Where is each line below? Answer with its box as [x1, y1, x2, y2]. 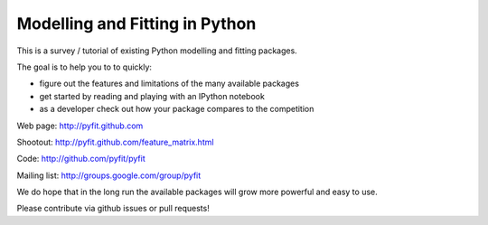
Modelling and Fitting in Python [16, 14, 257, 33]
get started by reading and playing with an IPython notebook [39, 90, 266, 101]
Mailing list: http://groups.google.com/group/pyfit [16, 170, 202, 181]
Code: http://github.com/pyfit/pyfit [16, 154, 145, 164]
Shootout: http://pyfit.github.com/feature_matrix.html [16, 136, 214, 147]
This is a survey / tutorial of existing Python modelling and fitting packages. [16, 45, 297, 56]
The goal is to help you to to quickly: [16, 61, 153, 72]
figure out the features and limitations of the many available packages [39, 78, 300, 89]
